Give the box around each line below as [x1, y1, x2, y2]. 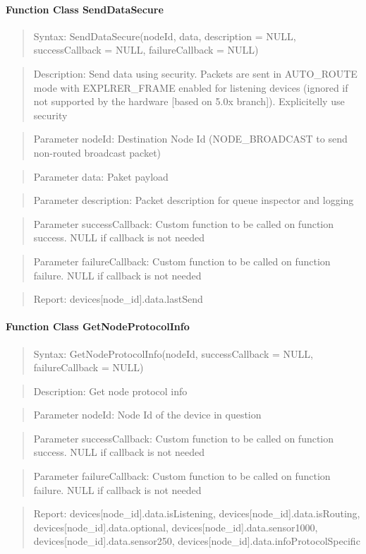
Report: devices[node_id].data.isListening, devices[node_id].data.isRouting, [33, 506, 360, 521]
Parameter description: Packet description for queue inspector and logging [33, 193, 354, 207]
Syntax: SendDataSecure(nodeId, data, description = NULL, [33, 28, 296, 43]
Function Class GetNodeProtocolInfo [6, 319, 190, 334]
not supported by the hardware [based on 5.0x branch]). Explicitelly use [33, 94, 345, 109]
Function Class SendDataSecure [6, 1, 164, 16]
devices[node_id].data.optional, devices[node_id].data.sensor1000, [33, 519, 318, 534]
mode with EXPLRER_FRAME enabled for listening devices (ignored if [33, 80, 348, 95]
